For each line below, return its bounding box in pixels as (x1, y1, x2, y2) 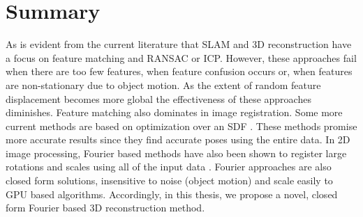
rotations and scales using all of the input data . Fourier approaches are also (6, 159, 332, 174)
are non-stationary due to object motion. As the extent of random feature (6, 77, 321, 92)
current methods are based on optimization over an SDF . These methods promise (6, 118, 357, 133)
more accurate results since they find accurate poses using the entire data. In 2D (6, 132, 350, 147)
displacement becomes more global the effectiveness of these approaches (6, 91, 311, 106)
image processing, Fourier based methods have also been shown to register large (6, 145, 347, 160)
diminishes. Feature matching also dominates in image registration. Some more (6, 105, 343, 120)
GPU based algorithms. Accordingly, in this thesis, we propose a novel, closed (6, 186, 338, 201)
